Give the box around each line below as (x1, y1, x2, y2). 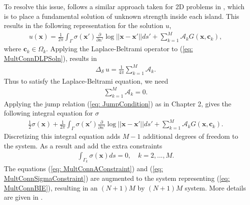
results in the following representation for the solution (4, 20, 163, 30)
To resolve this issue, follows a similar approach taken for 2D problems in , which (4, 1, 245, 11)
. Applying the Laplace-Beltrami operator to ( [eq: (46, 44, 193, 54)
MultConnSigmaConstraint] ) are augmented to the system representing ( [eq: (4, 173, 230, 183)
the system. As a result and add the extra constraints (4, 140, 162, 150)
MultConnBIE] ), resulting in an (4, 182, 98, 192)
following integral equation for (4, 108, 93, 118)
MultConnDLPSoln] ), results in (4, 53, 97, 63)
